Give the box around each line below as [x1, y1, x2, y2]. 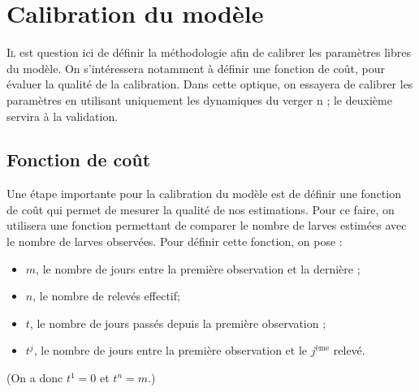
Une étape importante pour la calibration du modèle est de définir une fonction [6, 185, 401, 202]
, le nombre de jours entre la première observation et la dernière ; [36, 260, 361, 277]
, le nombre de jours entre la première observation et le [33, 342, 308, 359]
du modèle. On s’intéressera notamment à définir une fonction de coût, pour [6, 59, 385, 76]
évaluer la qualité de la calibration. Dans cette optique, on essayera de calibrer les [6, 75, 413, 93]
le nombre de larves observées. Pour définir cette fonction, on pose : [6, 233, 343, 250]
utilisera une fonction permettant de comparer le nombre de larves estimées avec [6, 217, 407, 234]
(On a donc [6, 369, 63, 386]
